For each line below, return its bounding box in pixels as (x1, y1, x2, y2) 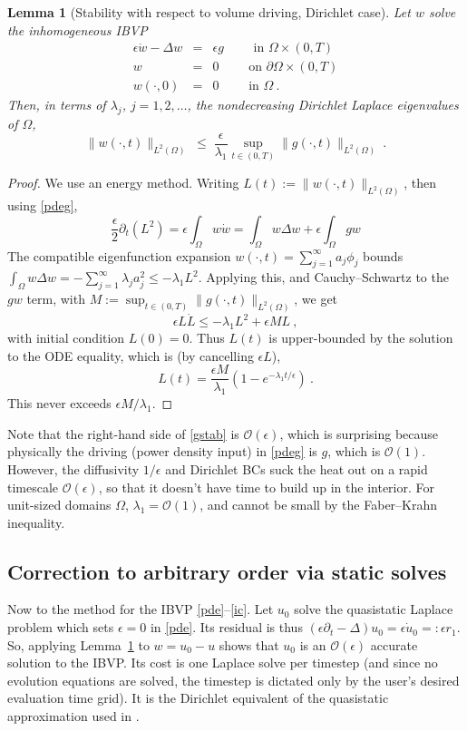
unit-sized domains (7, 495, 112, 514)
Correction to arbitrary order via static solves (7, 557, 447, 585)
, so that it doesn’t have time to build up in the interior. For (98, 477, 434, 496)
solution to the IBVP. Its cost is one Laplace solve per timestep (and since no (7, 653, 438, 672)
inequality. (7, 512, 65, 531)
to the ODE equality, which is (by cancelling (7, 346, 254, 365)
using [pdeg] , (7, 196, 78, 215)
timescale (7, 477, 59, 496)
